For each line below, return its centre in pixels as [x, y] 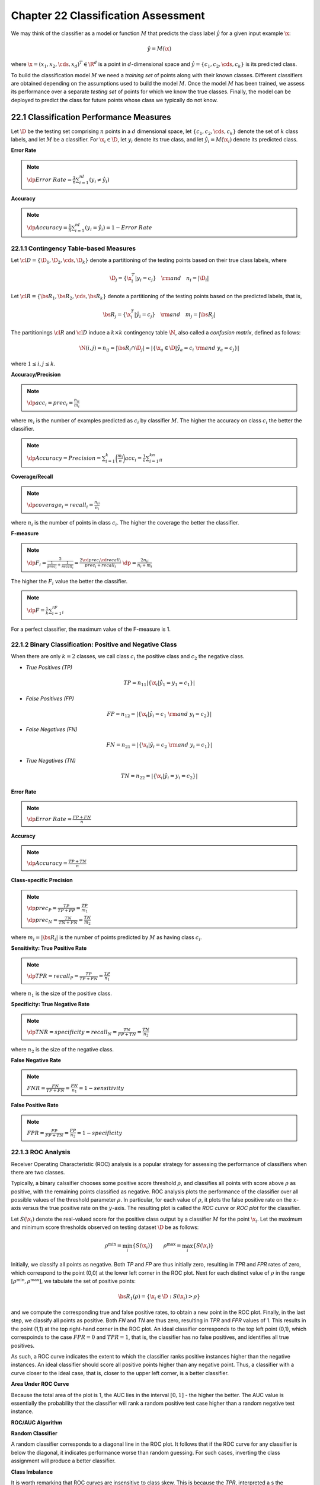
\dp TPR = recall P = [53, 977]
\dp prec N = [42, 921]
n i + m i [145, 566]
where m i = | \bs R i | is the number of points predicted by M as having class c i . [106, 938]
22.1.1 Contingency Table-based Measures [73, 248]
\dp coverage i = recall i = [60, 506]
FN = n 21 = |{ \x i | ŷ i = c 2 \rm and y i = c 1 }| [159, 745]
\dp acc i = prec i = [50, 403]
